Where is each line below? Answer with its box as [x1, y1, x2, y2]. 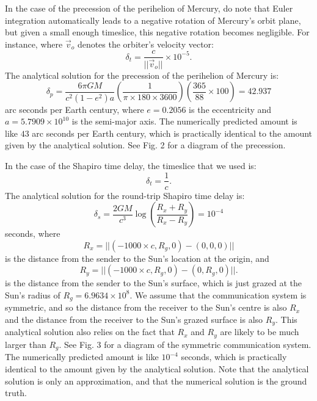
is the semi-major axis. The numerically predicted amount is [71, 115, 297, 128]
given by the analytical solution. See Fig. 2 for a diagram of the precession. [5, 139, 286, 151]
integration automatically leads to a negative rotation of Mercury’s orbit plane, [5, 13, 301, 26]
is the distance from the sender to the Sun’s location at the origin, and [5, 251, 269, 264]
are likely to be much [220, 325, 299, 338]
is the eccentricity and [189, 103, 272, 115]
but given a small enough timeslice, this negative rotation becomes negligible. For [5, 26, 310, 38]
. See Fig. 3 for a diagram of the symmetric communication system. [59, 338, 312, 350]
